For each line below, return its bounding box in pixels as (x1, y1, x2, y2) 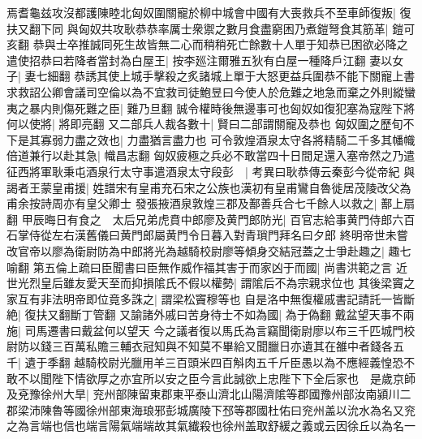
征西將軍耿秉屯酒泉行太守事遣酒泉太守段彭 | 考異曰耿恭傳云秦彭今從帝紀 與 (6, 162, 416, 179)
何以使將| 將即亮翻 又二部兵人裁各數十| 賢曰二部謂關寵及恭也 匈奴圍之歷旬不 (6, 115, 415, 132)
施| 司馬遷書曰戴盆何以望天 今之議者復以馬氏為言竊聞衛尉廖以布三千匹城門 (6, 321, 404, 338)
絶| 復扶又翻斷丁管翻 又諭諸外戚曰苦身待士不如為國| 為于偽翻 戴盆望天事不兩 (6, 306, 415, 323)
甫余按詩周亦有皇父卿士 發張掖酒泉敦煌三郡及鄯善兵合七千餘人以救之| (6, 195, 377, 212)
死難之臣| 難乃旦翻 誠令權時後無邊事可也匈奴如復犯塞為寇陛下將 (74, 99, 416, 116)
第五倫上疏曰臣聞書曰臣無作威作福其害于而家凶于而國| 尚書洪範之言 (32, 258, 393, 275)
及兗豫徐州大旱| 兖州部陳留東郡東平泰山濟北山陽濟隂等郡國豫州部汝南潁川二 (6, 385, 411, 402)
